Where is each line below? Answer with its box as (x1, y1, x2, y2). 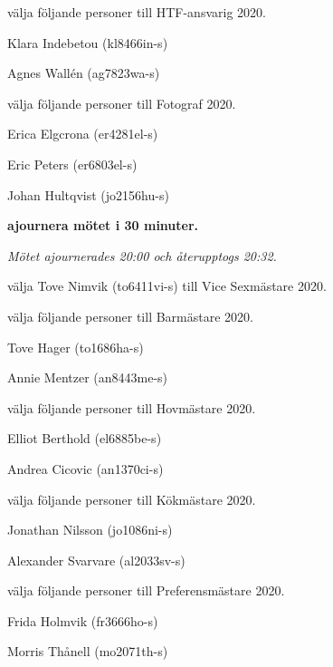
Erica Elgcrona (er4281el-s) (7, 124, 158, 143)
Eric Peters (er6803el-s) (7, 154, 138, 173)
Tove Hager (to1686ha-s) (7, 337, 144, 356)
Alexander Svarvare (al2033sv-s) (7, 550, 186, 569)
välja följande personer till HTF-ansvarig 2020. (7, 3, 266, 21)
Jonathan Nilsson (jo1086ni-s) (7, 520, 173, 539)
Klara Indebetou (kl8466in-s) (7, 33, 168, 52)
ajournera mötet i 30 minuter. (7, 216, 199, 235)
